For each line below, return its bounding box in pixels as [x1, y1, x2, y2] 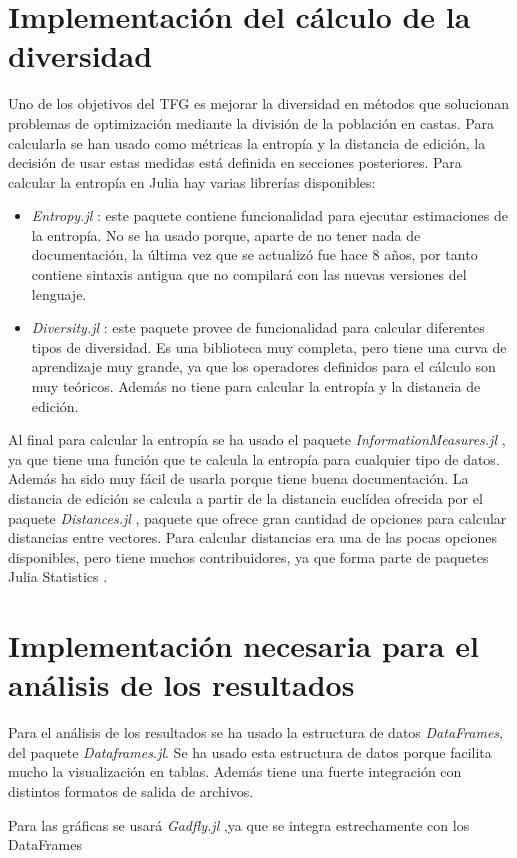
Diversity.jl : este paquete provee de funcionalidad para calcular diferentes [31, 317, 485, 338]
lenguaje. [31, 283, 87, 304]
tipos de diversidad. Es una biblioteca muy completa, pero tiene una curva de [31, 336, 507, 357]
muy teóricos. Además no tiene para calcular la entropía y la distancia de [31, 376, 481, 397]
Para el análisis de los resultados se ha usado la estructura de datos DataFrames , [8, 722, 503, 743]
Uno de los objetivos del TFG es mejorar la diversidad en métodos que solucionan [8, 93, 509, 114]
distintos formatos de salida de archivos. [8, 781, 254, 802]
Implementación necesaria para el [8, 625, 479, 666]
